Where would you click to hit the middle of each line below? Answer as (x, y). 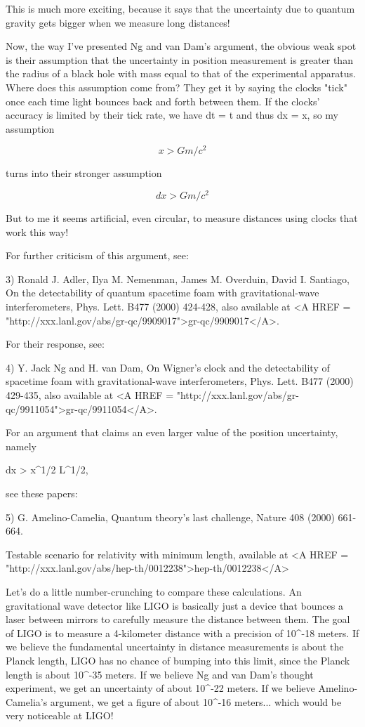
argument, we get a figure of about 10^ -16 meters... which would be (196, 701)
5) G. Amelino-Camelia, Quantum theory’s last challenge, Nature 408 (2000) (170, 517)
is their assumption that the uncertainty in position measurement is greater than (179, 59)
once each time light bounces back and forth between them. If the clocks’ (163, 101)
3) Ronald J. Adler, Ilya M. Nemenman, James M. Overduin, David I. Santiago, (178, 279)
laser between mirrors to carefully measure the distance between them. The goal (178, 619)
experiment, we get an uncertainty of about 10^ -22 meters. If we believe (160, 688)
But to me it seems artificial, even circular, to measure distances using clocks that (182, 218)
